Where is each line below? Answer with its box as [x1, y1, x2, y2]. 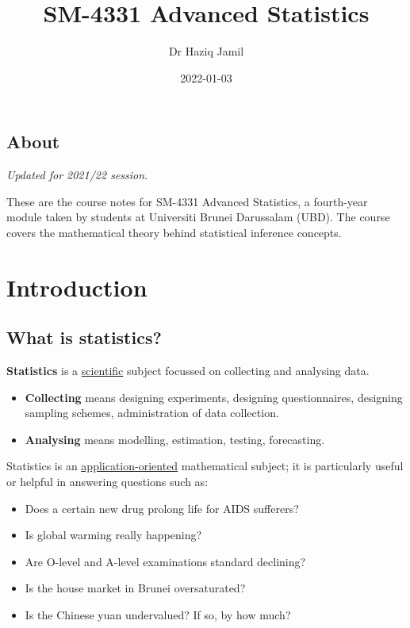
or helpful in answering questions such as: [6, 473, 209, 490]
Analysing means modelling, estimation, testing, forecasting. [25, 431, 325, 447]
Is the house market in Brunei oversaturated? [25, 580, 246, 596]
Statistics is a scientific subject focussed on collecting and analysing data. [6, 362, 370, 379]
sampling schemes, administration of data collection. [25, 404, 279, 421]
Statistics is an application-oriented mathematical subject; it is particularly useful [6, 458, 404, 474]
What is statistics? [6, 325, 162, 350]
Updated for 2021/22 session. [6, 167, 148, 183]
